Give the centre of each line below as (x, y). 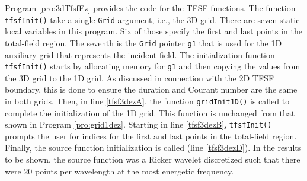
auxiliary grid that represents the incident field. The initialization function (140, 54)
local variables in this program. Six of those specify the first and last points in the (153, 31)
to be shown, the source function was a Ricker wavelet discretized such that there (153, 159)
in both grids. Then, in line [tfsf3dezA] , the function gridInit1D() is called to (147, 101)
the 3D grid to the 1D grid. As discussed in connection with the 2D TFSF (140, 77)
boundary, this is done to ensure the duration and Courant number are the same (151, 89)
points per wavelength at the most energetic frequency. (134, 171)
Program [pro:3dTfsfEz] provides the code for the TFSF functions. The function (150, 8)
